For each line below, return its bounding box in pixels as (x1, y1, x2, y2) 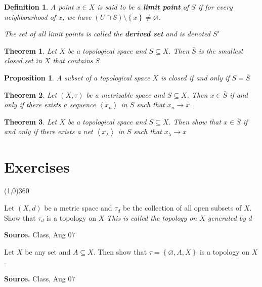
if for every (198, 2, 233, 12)
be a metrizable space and (86, 89, 165, 100)
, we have (62, 11, 92, 22)
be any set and (25, 246, 71, 257)
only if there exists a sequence (4, 99, 96, 110)
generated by (207, 212, 246, 223)
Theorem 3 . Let (4, 116, 57, 127)
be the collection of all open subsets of (122, 202, 242, 213)
